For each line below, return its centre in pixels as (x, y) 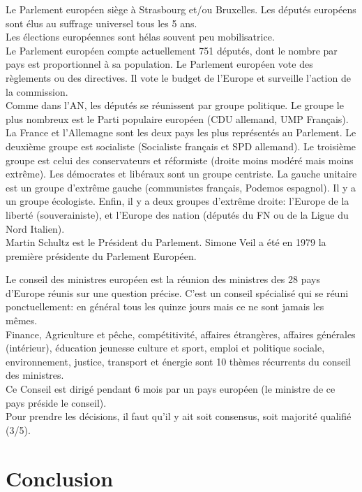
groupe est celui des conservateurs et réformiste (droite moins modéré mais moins (180, 160)
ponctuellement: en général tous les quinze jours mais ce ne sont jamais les (165, 306)
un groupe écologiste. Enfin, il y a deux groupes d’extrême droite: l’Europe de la (178, 201)
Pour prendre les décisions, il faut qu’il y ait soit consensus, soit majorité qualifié (179, 416)
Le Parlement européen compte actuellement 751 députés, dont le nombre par (172, 50)
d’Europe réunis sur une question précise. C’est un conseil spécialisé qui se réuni (177, 292)
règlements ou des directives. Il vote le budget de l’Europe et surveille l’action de (178, 77)
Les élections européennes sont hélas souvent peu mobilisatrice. (140, 37)
